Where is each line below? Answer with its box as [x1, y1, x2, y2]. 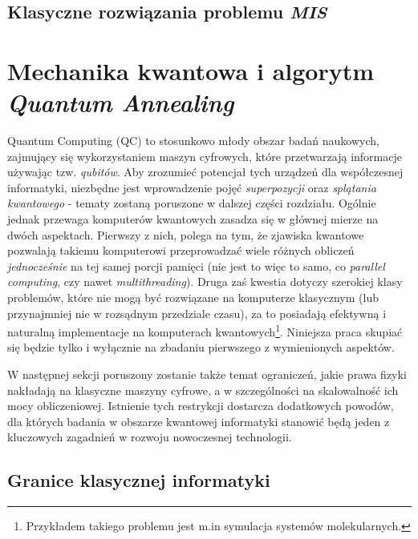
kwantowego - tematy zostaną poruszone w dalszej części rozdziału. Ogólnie [7, 195, 376, 211]
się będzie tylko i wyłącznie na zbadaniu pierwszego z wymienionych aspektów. [7, 339, 395, 356]
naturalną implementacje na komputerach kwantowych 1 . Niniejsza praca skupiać [7, 321, 403, 340]
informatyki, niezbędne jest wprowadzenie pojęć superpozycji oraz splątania [7, 179, 376, 195]
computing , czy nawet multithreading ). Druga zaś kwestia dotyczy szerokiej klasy [7, 273, 403, 290]
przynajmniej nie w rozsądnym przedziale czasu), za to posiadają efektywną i [7, 304, 387, 321]
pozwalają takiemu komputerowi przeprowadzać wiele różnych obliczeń [7, 242, 355, 259]
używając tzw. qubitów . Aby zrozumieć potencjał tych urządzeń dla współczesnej [7, 163, 404, 180]
